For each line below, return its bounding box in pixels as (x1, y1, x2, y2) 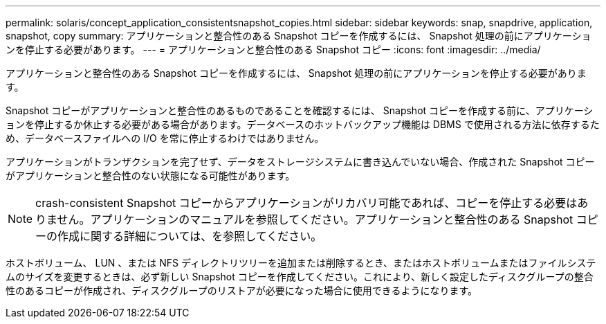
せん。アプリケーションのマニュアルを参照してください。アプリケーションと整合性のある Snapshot (57, 213, 573, 226)
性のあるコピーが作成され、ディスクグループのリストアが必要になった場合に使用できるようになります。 (6, 285, 478, 296)
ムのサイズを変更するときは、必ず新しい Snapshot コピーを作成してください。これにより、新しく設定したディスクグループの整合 (6, 271, 594, 282)
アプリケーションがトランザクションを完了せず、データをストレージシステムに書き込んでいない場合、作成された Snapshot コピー (6, 156, 595, 168)
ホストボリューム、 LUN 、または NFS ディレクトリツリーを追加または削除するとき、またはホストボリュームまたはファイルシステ (6, 257, 596, 269)
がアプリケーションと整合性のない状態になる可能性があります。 (6, 170, 295, 181)
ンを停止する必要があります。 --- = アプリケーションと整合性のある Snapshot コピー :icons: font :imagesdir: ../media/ (6, 44, 541, 55)
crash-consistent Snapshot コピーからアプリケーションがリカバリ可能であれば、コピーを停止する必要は (35, 196, 578, 210)
